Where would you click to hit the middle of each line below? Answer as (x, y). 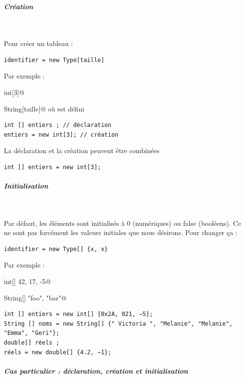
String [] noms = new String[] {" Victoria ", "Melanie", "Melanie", (118, 324)
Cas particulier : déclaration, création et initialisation (96, 371)
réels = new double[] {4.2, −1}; (58, 352)
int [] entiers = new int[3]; (53, 167)
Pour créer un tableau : (38, 43)
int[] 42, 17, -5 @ (27, 281)
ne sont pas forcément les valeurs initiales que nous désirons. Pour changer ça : (121, 232)
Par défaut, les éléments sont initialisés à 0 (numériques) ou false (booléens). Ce (122, 223)
